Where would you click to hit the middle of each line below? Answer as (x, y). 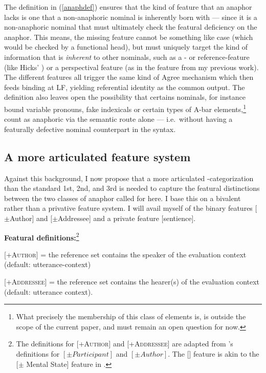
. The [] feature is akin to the (214, 353)
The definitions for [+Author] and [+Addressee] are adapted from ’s (125, 344)
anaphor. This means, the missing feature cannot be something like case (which (129, 37)
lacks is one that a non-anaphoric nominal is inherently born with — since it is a (131, 17)
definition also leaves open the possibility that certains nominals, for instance (125, 97)
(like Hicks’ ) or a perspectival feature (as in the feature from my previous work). (131, 67)
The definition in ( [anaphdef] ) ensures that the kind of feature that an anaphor (128, 7)
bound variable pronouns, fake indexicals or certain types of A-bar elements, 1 (125, 108)
